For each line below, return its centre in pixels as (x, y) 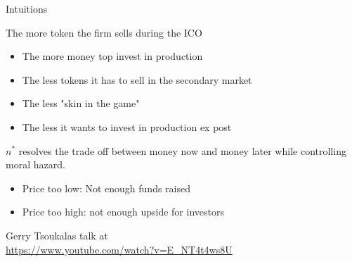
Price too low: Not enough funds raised (106, 188)
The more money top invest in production (112, 56)
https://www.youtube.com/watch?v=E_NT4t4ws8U (119, 249)
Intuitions (27, 8)
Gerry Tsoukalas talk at (57, 235)
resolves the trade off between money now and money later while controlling (182, 150)
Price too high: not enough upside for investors (123, 212)
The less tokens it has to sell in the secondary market (137, 79)
